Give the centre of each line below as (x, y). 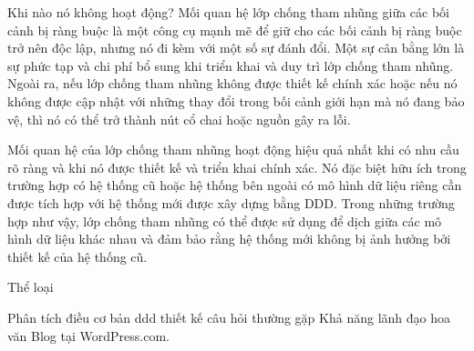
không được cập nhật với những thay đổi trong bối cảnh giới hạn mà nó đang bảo (236, 100)
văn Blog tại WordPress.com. (88, 335)
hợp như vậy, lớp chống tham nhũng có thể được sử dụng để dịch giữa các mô (225, 221)
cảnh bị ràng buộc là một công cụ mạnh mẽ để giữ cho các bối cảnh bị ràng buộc (235, 30)
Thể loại (31, 287)
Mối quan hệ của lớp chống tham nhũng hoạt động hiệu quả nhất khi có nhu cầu (233, 150)
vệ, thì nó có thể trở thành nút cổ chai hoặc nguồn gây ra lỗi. (179, 119)
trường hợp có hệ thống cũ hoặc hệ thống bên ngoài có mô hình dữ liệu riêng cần (235, 185)
